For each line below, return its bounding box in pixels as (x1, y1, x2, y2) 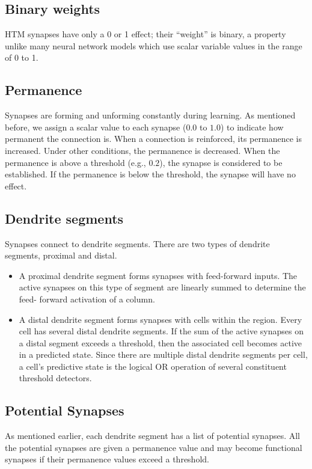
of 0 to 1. (5, 51, 38, 64)
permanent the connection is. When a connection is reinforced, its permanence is (5, 132, 302, 145)
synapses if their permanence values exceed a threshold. (5, 453, 209, 465)
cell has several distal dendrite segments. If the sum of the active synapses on (19, 325, 304, 337)
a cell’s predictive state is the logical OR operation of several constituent (19, 360, 287, 372)
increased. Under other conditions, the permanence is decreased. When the (5, 144, 280, 156)
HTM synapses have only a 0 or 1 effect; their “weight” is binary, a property (5, 28, 286, 40)
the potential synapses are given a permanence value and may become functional (5, 441, 302, 453)
